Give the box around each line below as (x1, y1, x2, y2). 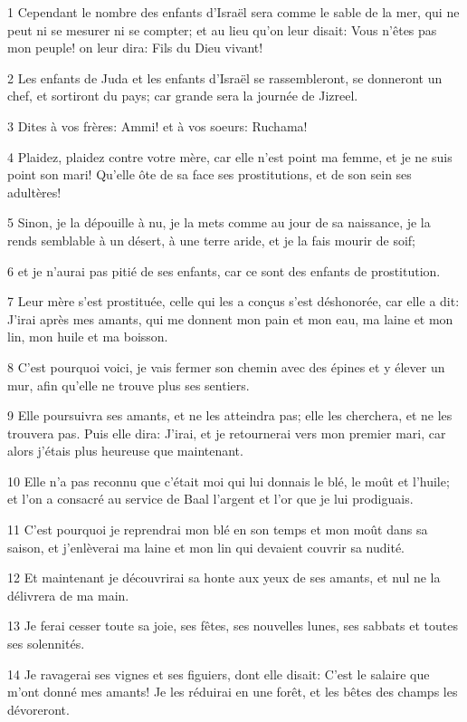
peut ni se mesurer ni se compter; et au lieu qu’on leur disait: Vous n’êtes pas (7, 20, 437, 39)
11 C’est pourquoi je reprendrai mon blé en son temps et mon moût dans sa (7, 520, 428, 539)
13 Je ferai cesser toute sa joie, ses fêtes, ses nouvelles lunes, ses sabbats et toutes (7, 616, 458, 635)
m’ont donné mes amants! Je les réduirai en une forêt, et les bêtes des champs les (7, 682, 458, 701)
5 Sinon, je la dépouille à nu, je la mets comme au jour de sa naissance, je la (7, 213, 431, 232)
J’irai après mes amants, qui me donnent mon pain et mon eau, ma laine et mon (7, 309, 453, 328)
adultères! (7, 182, 62, 201)
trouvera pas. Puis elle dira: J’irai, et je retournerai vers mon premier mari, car (7, 423, 446, 442)
